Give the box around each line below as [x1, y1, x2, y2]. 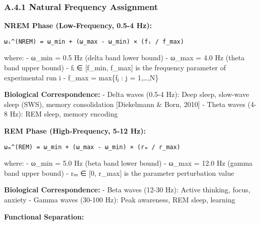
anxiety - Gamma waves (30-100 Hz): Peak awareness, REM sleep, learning [4, 194, 235, 205]
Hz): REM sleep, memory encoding [10, 108, 118, 119]
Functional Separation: [4, 211, 84, 221]
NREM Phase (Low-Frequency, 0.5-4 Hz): [4, 20, 152, 31]
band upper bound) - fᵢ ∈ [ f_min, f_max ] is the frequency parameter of [4, 62, 226, 73]
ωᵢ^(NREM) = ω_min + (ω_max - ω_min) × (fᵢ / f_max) [4, 38, 184, 45]
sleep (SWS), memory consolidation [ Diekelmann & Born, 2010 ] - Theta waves [4, 98, 245, 109]
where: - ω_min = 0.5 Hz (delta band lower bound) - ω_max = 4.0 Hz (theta [4, 52, 245, 63]
